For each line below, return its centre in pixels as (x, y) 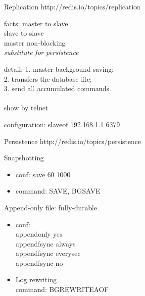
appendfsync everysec (48, 253)
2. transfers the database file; (48, 78)
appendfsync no (39, 263)
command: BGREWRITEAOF (62, 289)
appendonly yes (39, 234)
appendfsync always (46, 243)
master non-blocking (35, 42)
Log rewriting (36, 279)
